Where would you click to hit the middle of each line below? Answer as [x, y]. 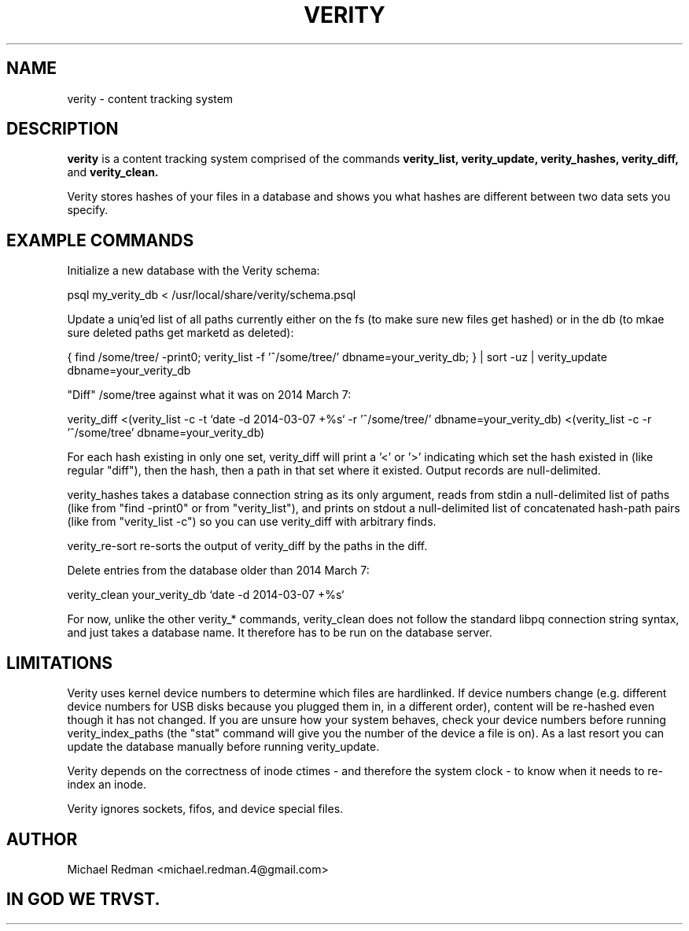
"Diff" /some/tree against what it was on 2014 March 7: [209, 395]
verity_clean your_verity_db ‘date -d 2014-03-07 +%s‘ [206, 595]
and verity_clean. [113, 172]
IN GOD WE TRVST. [83, 900]
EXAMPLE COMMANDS [100, 240]
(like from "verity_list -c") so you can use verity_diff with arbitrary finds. [252, 522]
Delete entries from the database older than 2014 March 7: [218, 571]
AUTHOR [42, 839]
